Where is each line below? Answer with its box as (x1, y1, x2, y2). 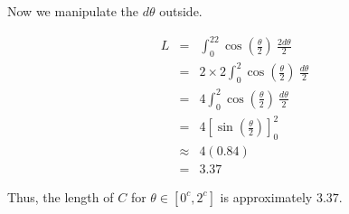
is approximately (220, 187, 313, 206)
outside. (159, 2, 203, 20)
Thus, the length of (7, 187, 114, 206)
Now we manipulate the (7, 2, 139, 20)
